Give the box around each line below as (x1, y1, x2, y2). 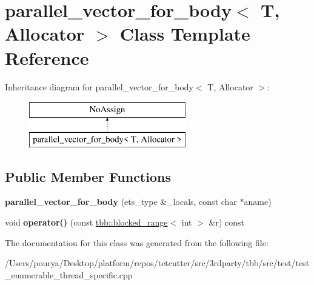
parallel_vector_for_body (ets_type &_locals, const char (5, 195, 237, 208)
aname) (244, 195, 272, 208)
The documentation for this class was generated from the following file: (5, 236, 269, 249)
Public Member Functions (5, 167, 171, 186)
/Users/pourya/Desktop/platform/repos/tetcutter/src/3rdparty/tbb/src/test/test (5, 256, 310, 269)
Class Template (119, 21, 250, 46)
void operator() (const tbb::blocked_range (5, 216, 168, 229)
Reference (5, 45, 89, 70)
